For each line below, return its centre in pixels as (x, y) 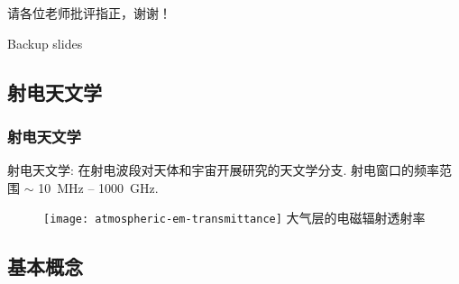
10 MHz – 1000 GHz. (98, 187)
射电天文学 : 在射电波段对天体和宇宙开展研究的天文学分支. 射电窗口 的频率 (224, 170)
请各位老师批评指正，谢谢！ (89, 13)
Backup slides (45, 43)
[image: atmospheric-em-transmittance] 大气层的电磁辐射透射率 (234, 218)
